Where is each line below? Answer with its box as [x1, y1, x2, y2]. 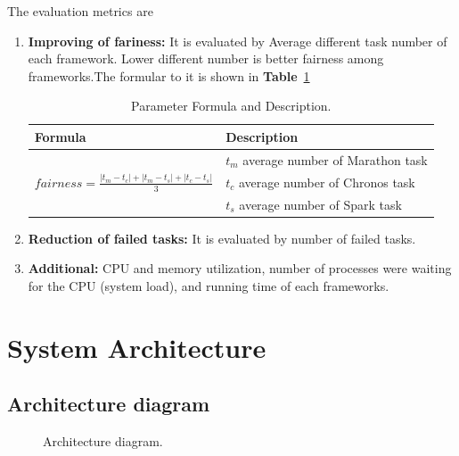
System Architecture [7, 328, 266, 365]
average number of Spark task [239, 195, 402, 213]
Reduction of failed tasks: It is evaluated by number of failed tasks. [28, 228, 416, 247]
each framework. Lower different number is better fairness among [28, 49, 384, 68]
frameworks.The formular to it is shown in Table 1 [28, 66, 310, 85]
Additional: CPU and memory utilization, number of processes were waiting [28, 259, 452, 278]
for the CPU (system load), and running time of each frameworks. [28, 276, 389, 294]
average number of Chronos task [238, 172, 415, 191]
